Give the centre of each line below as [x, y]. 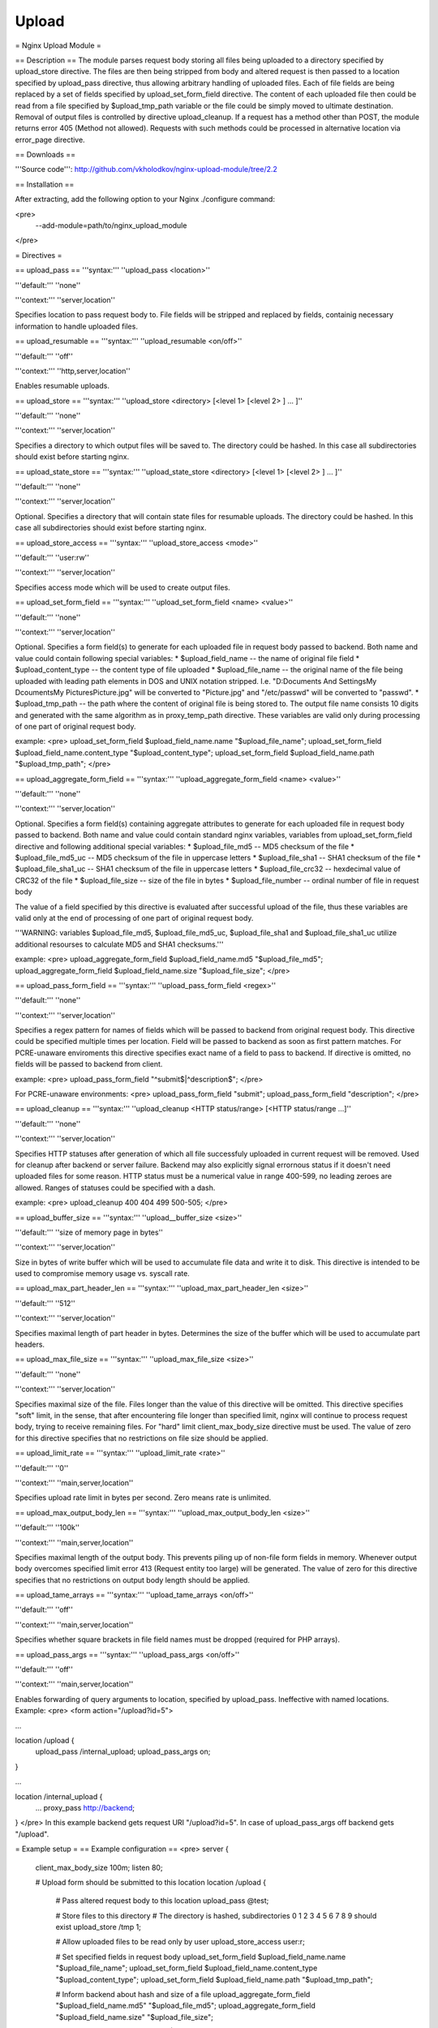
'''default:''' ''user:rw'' [52, 557]
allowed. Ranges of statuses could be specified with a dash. [115, 1188]
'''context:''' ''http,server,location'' [73, 371]
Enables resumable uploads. [62, 386]
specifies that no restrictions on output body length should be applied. [133, 1580]
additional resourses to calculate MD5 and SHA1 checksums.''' [119, 944]
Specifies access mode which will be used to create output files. [122, 587]
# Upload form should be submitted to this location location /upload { [151, 1882]
